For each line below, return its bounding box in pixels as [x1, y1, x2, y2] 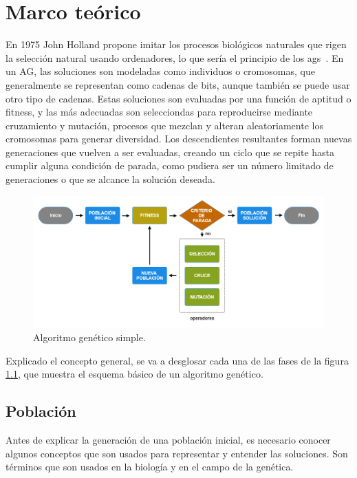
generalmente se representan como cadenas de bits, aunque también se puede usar [6, 77, 350, 91]
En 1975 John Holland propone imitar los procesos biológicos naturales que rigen [6, 37, 347, 52]
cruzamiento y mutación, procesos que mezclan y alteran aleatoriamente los [6, 118, 323, 132]
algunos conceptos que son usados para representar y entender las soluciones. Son [6, 446, 348, 460]
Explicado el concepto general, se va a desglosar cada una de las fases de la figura [6, 353, 349, 367]
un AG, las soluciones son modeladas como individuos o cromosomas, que [6, 64, 315, 78]
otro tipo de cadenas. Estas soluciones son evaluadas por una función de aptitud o [6, 91, 351, 105]
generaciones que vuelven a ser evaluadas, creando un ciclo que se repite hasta [6, 144, 335, 159]
